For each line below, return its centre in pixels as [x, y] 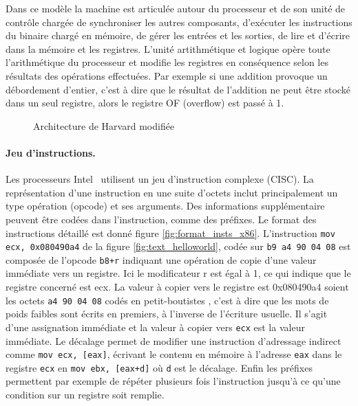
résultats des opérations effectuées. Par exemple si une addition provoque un [167, 75]
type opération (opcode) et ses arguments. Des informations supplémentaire [165, 206]
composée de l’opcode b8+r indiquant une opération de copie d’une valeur [161, 259]
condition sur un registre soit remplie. [85, 395]
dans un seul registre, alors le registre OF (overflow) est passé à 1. [145, 103]
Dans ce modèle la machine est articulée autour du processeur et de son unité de [176, 8]
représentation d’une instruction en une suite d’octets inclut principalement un [172, 192]
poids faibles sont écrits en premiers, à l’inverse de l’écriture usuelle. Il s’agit [167, 314]
